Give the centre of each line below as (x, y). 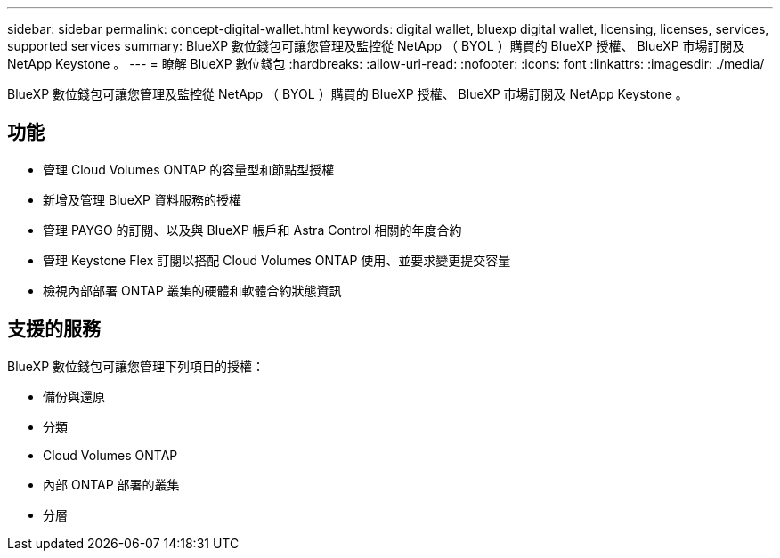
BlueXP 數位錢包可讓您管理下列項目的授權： (136, 366)
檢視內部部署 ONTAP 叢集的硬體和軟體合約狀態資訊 (192, 290)
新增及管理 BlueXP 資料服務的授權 (142, 199)
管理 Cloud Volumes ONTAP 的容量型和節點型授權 (189, 169)
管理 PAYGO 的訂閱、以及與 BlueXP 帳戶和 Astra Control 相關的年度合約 (252, 230)
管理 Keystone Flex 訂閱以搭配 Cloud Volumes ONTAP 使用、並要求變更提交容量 (277, 260)
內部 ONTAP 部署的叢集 (111, 484)
